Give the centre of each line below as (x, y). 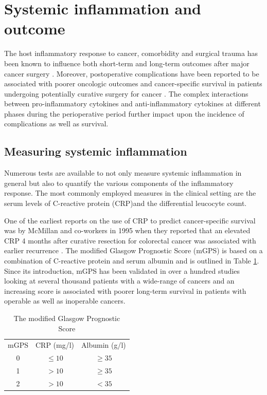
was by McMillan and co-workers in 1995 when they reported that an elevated (127, 230)
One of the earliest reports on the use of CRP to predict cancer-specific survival (130, 220)
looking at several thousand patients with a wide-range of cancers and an (119, 281)
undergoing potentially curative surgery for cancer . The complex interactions (126, 93)
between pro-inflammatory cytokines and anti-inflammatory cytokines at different (132, 104)
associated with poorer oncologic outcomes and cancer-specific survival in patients (133, 83)
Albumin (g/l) (104, 345)
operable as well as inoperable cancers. (65, 301)
